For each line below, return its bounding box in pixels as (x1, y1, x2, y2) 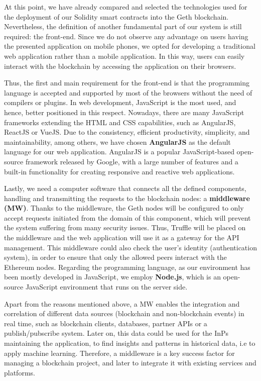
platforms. (4, 367, 35, 377)
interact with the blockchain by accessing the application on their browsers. (4, 60, 236, 71)
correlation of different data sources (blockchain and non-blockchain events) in (4, 308, 244, 319)
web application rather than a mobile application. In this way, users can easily (4, 50, 245, 61)
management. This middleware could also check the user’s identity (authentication (4, 242, 257, 252)
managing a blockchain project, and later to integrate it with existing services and (4, 357, 256, 368)
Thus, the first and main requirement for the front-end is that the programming (4, 77, 249, 88)
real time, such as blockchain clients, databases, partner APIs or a (4, 318, 207, 328)
